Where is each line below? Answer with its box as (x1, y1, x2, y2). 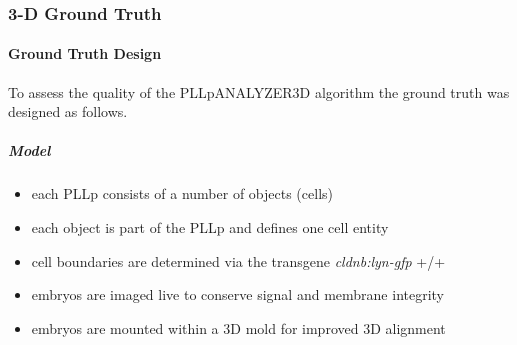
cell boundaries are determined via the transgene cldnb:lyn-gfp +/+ (31, 250, 446, 271)
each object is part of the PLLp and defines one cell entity (31, 216, 389, 237)
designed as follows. (8, 101, 128, 122)
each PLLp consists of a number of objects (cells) (31, 183, 333, 204)
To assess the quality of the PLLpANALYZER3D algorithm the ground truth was (8, 81, 510, 102)
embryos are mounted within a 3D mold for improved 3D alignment (31, 317, 446, 338)
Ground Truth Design (8, 43, 162, 64)
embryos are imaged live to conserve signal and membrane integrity (31, 284, 445, 305)
